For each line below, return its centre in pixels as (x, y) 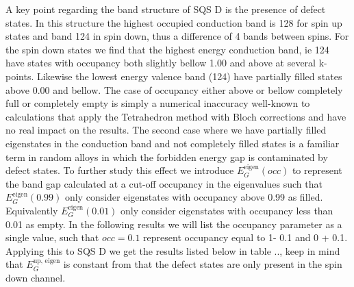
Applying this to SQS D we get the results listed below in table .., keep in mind (173, 250)
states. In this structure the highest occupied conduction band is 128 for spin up (174, 22)
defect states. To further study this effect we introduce (120, 170)
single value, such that (52, 237)
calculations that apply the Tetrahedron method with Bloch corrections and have (176, 116)
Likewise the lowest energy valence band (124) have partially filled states (189, 76)
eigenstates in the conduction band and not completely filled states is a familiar (173, 143)
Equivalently (32, 210)
